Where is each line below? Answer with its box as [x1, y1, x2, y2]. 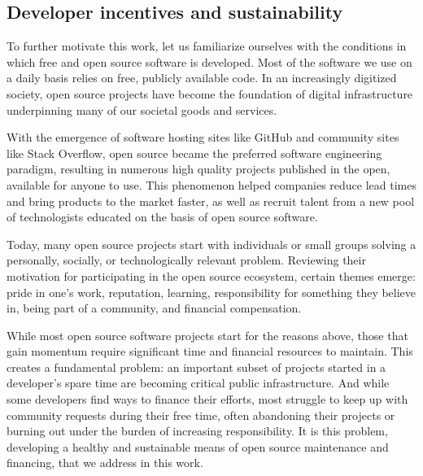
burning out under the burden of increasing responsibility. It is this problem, [7, 422, 388, 439]
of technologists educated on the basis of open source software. [7, 208, 318, 225]
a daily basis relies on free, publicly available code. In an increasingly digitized [7, 69, 397, 86]
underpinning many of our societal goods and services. [7, 101, 277, 118]
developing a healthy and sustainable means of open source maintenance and [7, 438, 389, 455]
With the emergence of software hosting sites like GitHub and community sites [7, 129, 399, 146]
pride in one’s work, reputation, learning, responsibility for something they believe [7, 283, 416, 300]
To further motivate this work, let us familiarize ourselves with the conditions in [7, 37, 407, 55]
